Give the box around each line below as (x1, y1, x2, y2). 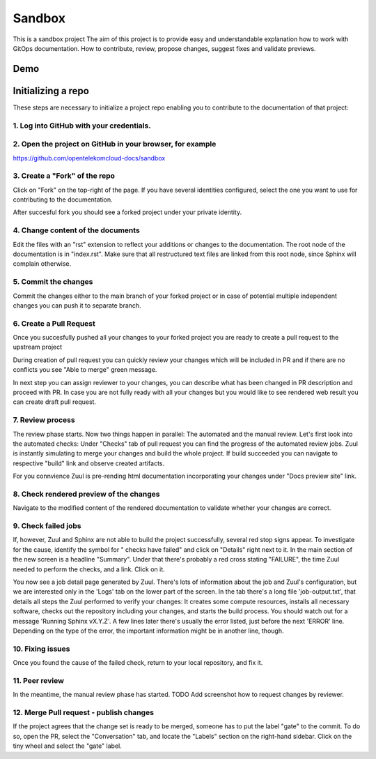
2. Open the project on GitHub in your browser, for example (13, 140, 217, 149)
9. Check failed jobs (13, 521, 81, 531)
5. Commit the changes (13, 277, 93, 287)
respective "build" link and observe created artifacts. (13, 459, 165, 467)
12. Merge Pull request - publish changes (13, 707, 155, 717)
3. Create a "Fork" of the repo (13, 171, 115, 181)
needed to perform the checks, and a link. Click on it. (13, 565, 165, 573)
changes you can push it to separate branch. (13, 301, 142, 310)
